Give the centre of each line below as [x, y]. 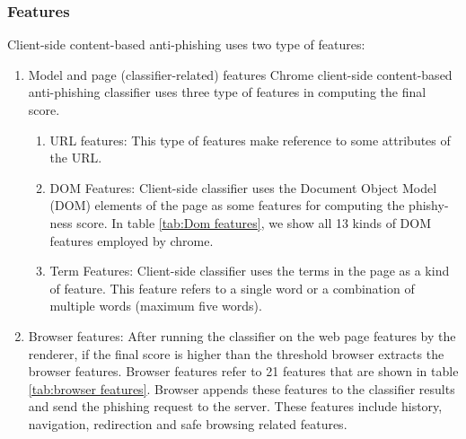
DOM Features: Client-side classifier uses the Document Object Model [243, 187]
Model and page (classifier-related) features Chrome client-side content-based [240, 74]
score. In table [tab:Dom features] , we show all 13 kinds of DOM [254, 222]
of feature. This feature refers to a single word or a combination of [232, 288]
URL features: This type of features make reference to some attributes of [250, 140]
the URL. [76, 158]
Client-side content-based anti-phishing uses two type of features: [186, 44]
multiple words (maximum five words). [156, 306]
